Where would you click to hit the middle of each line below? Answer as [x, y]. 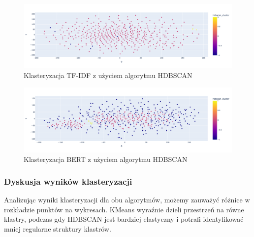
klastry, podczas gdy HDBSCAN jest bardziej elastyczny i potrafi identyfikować [124, 219]
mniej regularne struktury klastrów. [58, 228]
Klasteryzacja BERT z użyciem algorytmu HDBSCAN [106, 159]
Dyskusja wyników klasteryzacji [68, 181]
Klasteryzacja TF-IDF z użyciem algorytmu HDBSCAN [108, 75]
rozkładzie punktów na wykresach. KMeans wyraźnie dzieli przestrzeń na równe [124, 209]
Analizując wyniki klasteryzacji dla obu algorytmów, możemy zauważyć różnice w [127, 200]
